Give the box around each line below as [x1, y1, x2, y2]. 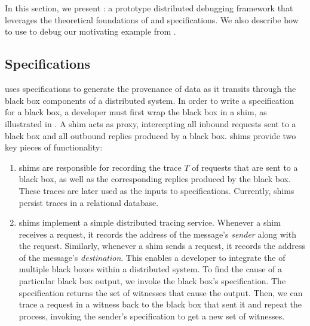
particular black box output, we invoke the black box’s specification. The [19, 275, 286, 287]
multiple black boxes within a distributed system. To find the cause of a [19, 263, 283, 275]
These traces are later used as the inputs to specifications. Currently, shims [19, 184, 294, 196]
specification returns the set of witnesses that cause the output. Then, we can [19, 286, 303, 299]
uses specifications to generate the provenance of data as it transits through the [5, 82, 296, 95]
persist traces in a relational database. [19, 196, 159, 208]
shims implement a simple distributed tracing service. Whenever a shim [19, 216, 281, 229]
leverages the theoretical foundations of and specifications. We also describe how [5, 13, 299, 26]
